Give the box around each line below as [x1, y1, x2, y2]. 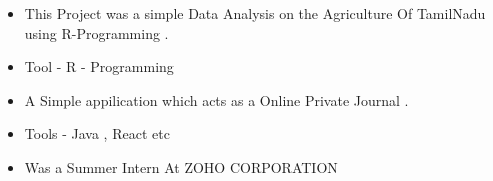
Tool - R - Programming [24, 56, 174, 77]
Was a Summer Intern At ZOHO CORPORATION [24, 156, 338, 177]
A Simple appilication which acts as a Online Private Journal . [24, 89, 409, 110]
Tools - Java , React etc [24, 123, 170, 144]
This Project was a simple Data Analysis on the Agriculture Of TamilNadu [24, 3, 486, 23]
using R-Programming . [24, 22, 169, 43]
